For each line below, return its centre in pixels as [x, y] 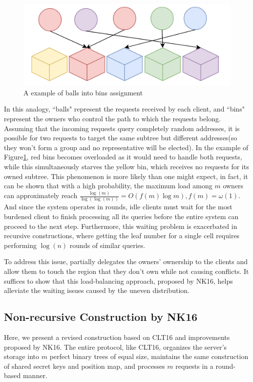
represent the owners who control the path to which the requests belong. [112, 119]
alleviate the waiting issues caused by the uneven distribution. [97, 290]
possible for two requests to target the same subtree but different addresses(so [121, 138]
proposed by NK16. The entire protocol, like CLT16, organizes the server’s [116, 347]
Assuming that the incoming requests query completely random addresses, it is [122, 128]
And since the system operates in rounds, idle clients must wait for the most [118, 207]
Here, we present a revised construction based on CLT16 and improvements [117, 337]
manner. [35, 375]
